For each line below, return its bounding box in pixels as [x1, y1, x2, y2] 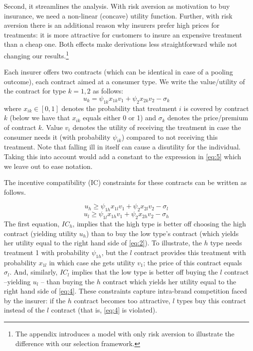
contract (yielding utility [4, 228, 77, 238]
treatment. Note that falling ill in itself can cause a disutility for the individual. [4, 142, 241, 152]
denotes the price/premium [167, 112, 248, 123]
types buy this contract [177, 295, 246, 305]
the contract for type [4, 86, 66, 96]
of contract [4, 122, 36, 132]
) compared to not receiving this [121, 131, 218, 142]
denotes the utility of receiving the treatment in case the [72, 122, 241, 132]
